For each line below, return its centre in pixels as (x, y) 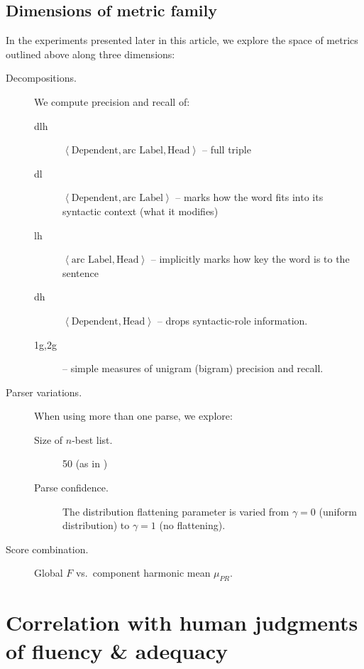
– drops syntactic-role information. (232, 320)
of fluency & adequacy (117, 650)
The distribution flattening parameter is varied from (176, 511)
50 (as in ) (85, 463)
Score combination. (47, 549)
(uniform (338, 511)
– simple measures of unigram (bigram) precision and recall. (193, 368)
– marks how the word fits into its (249, 197)
